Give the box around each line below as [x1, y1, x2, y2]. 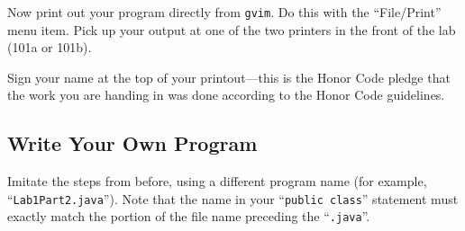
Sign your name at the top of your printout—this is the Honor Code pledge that [7, 67, 451, 86]
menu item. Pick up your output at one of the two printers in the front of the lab [7, 20, 456, 39]
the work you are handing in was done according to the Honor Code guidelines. [7, 85, 445, 104]
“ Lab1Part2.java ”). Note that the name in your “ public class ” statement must [7, 189, 459, 208]
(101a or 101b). [7, 38, 92, 57]
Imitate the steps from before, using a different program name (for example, [7, 172, 427, 191]
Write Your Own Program [7, 129, 258, 157]
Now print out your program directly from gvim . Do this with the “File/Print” [7, 3, 442, 21]
